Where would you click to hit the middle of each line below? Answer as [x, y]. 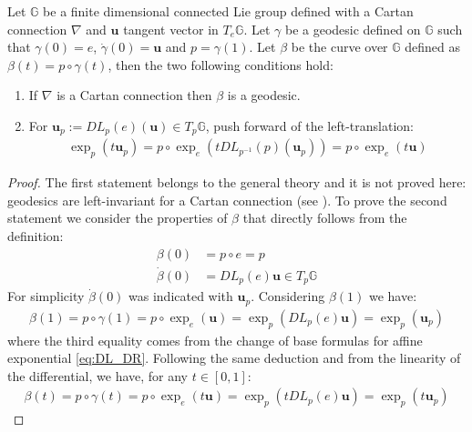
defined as [433, 47]
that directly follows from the [325, 218]
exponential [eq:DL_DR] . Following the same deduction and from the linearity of [234, 358]
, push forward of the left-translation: [309, 125]
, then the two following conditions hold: [221, 64]
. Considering [288, 296]
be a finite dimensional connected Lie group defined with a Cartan [228, 11]
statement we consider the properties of [118, 218]
